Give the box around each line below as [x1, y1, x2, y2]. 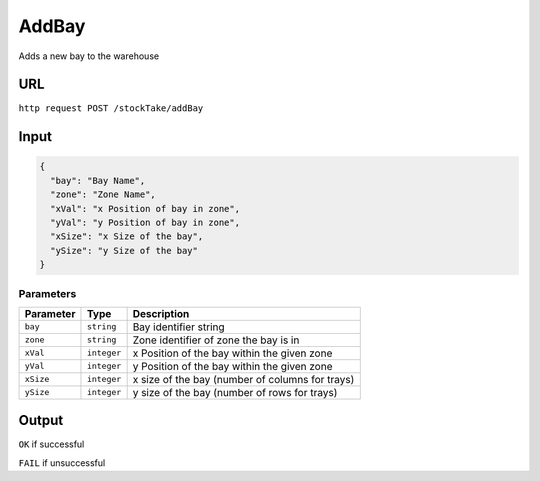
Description [132, 306, 190, 320]
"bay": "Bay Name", [50, 175, 146, 186]
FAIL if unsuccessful [18, 456, 106, 469]
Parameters [18, 286, 77, 300]
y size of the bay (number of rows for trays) [132, 385, 338, 399]
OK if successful [18, 438, 85, 450]
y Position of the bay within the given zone [132, 359, 333, 373]
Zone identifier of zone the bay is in [132, 333, 300, 347]
